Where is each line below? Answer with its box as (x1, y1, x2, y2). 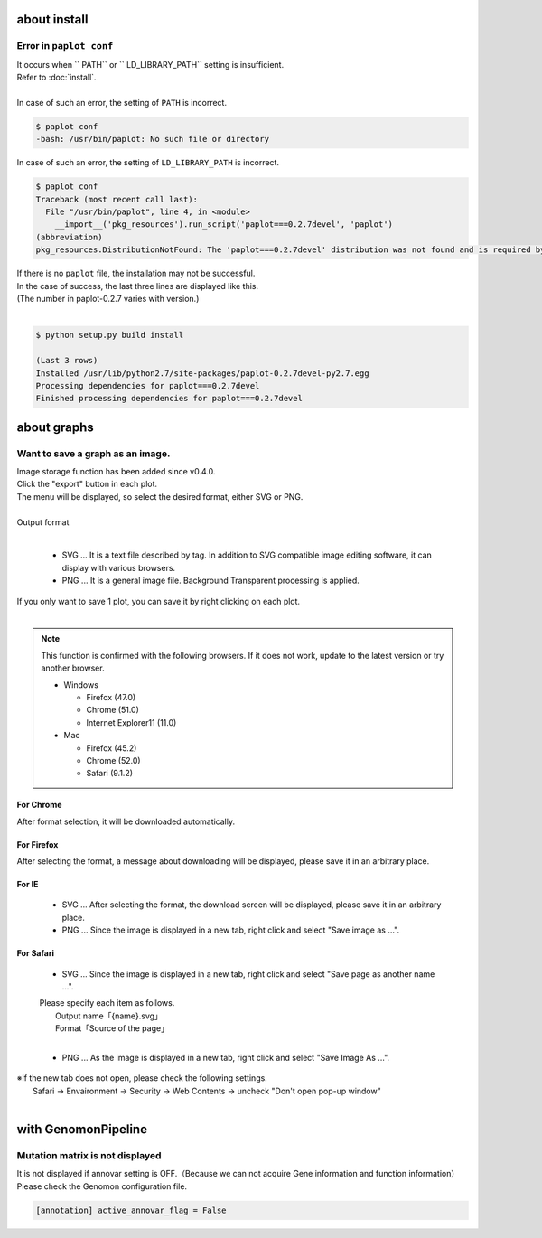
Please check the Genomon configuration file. (16, 1180, 188, 1192)
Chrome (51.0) (86, 705, 140, 716)
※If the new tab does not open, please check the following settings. (16, 1073, 268, 1083)
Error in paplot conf (16, 40, 114, 52)
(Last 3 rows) (35, 355, 98, 366)
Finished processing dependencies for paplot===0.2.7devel (35, 393, 303, 404)
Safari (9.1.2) (86, 768, 134, 779)
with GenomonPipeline (16, 1121, 148, 1137)
